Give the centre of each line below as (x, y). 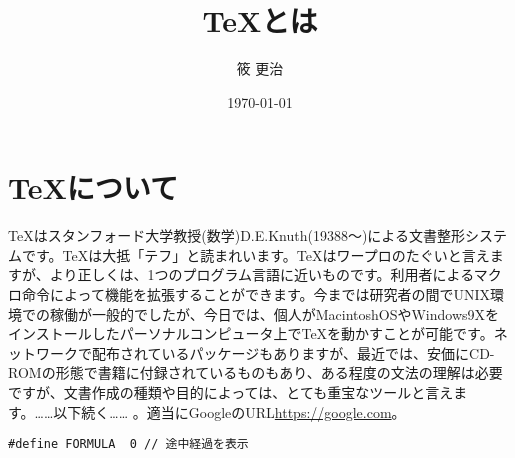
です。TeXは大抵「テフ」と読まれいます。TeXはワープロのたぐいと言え (255, 254)
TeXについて (93, 187)
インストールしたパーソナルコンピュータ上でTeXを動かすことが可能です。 (251, 333)
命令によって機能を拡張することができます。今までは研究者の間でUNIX (256, 294)
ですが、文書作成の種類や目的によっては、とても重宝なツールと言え (231, 392)
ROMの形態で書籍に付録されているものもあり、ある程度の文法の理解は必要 (255, 372)
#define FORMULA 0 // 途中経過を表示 (128, 444)
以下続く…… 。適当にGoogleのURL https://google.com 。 (229, 411)
